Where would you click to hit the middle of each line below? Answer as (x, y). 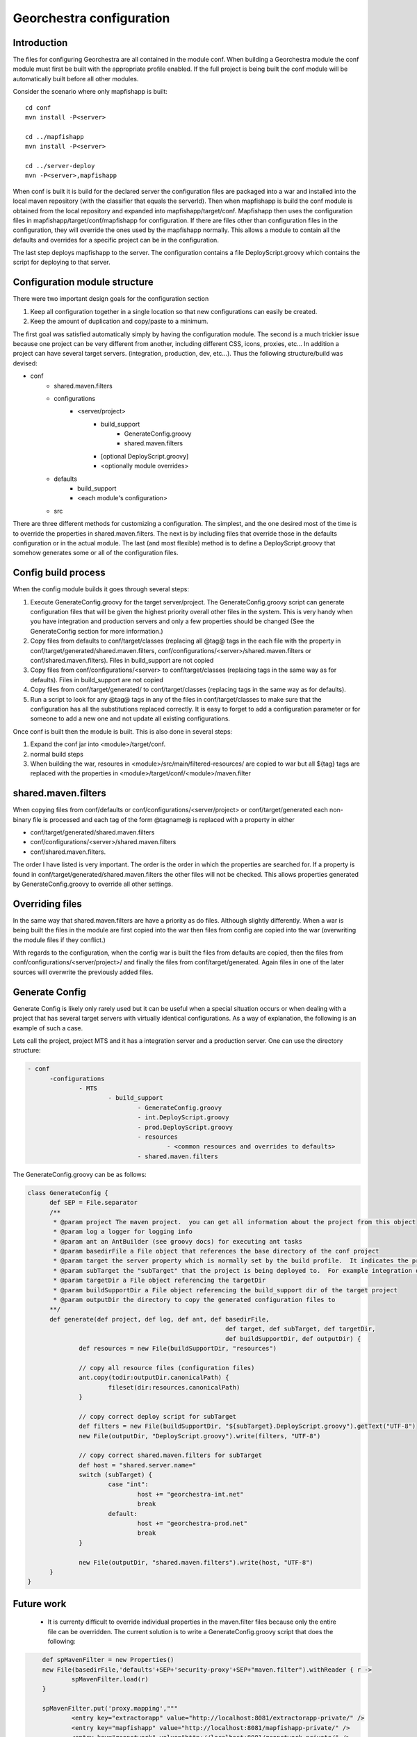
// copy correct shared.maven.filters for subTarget (171, 1455)
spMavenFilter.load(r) (110, 1679)
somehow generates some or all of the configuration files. (96, 553)
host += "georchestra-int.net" (190, 1494)
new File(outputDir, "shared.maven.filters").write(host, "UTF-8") (196, 1562)
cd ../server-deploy (60, 166)
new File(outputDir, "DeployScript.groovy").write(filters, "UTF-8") (200, 1436)
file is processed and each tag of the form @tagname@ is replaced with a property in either (163, 819)
